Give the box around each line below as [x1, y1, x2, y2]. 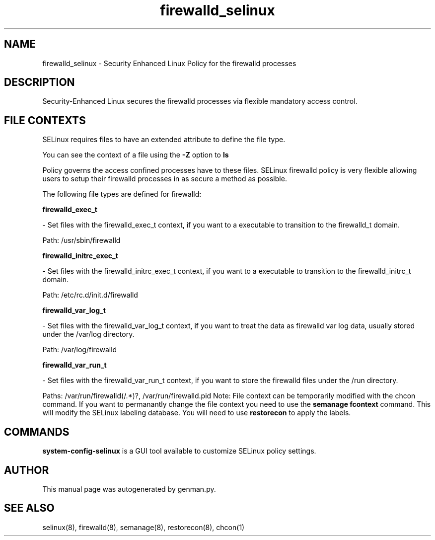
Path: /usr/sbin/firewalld [42, 236, 121, 245]
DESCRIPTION [4, 76, 75, 89]
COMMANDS [4, 425, 70, 438]
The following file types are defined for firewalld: [42, 190, 202, 199]
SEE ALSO [4, 502, 55, 515]
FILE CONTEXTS [4, 114, 86, 127]
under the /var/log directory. [42, 330, 135, 339]
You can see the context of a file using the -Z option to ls [42, 151, 229, 159]
